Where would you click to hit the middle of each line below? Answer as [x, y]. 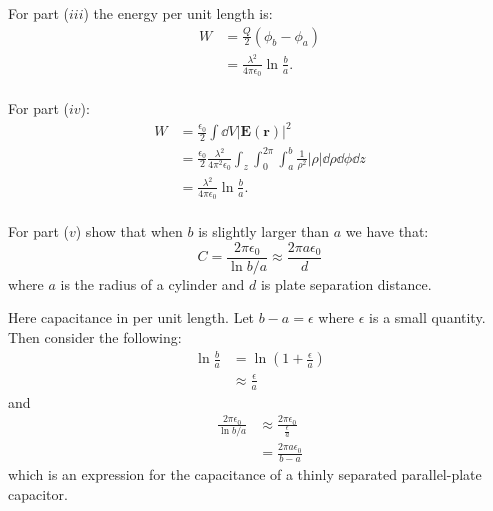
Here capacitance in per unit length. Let [131, 317]
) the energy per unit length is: [178, 13]
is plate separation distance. [346, 283]
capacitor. [38, 493]
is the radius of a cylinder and [152, 283]
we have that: [387, 231]
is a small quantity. [427, 317]
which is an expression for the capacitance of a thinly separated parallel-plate [245, 474]
